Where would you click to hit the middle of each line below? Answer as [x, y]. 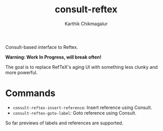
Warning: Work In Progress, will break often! [53, 57]
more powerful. [22, 72]
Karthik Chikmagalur [86, 24]
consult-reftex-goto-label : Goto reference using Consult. [75, 113]
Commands [30, 93]
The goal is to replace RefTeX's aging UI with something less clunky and [81, 67]
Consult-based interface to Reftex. [42, 47]
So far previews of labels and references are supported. [64, 123]
